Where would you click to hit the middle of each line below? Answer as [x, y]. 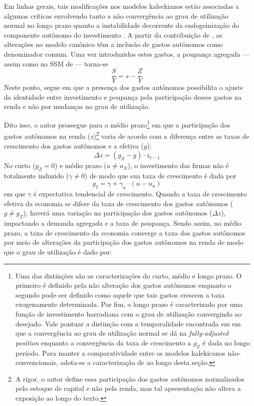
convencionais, [37, 362]
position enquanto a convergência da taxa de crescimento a [103, 342]
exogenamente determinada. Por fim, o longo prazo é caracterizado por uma [129, 304]
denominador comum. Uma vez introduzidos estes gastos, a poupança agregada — [127, 53]
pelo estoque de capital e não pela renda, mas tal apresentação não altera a [128, 388]
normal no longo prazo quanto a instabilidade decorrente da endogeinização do [122, 25]
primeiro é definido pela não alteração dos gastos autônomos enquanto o [123, 285]
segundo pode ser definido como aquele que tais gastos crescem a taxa [120, 294]
